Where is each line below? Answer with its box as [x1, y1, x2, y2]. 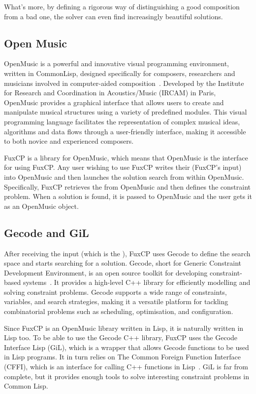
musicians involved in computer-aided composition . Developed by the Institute [4, 78, 244, 88]
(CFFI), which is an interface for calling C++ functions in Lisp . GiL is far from [4, 361, 249, 372]
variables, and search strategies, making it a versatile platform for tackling [4, 296, 228, 307]
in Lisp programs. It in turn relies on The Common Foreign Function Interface [4, 352, 241, 362]
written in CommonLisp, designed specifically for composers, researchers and [4, 68, 235, 78]
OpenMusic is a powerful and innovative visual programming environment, [4, 58, 229, 69]
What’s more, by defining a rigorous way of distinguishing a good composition [4, 1, 240, 11]
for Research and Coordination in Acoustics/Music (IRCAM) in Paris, [4, 87, 216, 98]
